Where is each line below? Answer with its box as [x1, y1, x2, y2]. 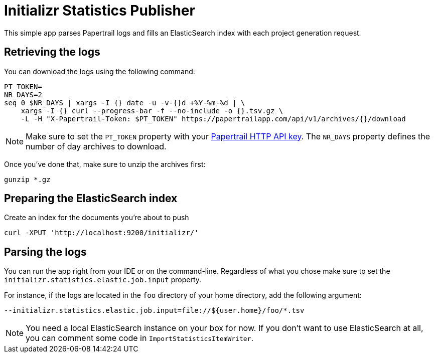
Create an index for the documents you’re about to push [4, 213, 189, 222]
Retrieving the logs [4, 46, 100, 59]
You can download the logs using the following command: [4, 67, 195, 76]
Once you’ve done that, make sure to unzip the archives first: [4, 159, 206, 168]
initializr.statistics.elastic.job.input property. [4, 275, 202, 284]
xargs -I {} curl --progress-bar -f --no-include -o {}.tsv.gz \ [21, 106, 283, 115]
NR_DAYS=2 [4, 90, 42, 99]
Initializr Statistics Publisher [4, 2, 195, 19]
